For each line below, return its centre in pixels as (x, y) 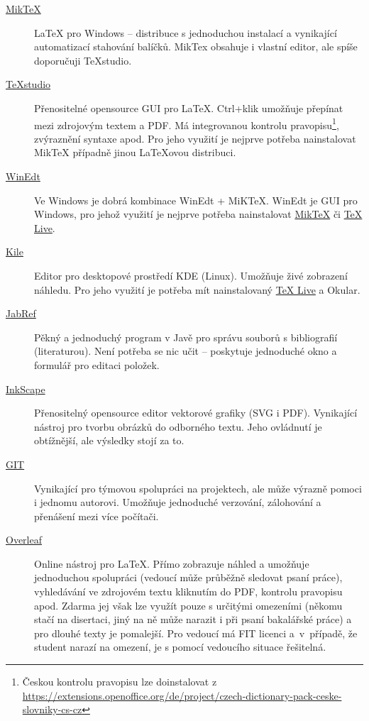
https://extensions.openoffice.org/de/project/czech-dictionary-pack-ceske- (182, 695)
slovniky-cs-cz (52, 709)
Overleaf (24, 540)
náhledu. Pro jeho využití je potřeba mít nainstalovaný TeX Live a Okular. (197, 289)
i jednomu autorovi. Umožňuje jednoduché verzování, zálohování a (178, 502)
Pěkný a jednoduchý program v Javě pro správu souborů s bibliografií (186, 337)
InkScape (26, 389)
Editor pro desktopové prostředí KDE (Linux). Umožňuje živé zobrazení (191, 275)
